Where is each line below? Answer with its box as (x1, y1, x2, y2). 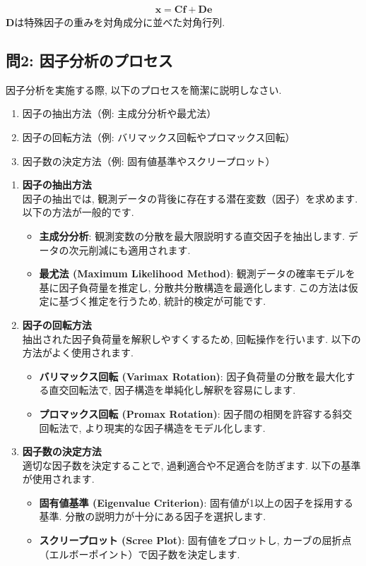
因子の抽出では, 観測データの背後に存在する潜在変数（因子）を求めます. (22, 191, 358, 205)
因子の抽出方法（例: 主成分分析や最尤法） (22, 106, 217, 121)
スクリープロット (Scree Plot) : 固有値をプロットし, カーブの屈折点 (39, 533, 352, 548)
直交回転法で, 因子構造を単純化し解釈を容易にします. (49, 383, 296, 397)
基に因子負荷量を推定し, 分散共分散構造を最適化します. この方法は (39, 279, 348, 294)
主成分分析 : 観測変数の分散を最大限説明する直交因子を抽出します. (39, 228, 346, 243)
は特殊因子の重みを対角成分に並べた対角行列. (14, 15, 225, 30)
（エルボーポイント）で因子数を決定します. (39, 546, 240, 561)
